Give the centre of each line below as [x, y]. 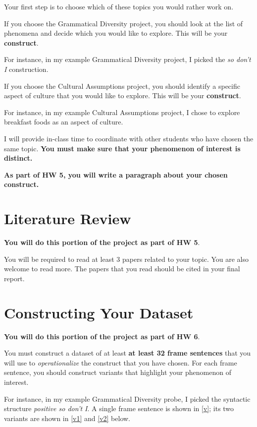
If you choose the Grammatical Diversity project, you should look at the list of [124, 23]
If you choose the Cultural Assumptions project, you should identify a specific [122, 86]
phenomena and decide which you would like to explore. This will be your [116, 33]
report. [14, 278]
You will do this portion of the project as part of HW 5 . [102, 242]
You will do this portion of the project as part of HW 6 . [102, 336]
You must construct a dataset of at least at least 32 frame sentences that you [128, 353]
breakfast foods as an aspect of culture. [64, 122]
